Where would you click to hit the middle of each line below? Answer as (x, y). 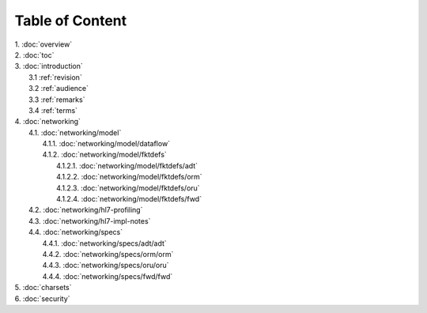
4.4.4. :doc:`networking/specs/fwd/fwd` (108, 276)
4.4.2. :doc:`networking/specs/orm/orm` (108, 254)
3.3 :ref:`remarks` (57, 100)
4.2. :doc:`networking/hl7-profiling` (86, 210)
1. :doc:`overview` (43, 44)
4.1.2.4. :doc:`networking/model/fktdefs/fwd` (129, 199)
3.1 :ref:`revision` (55, 77)
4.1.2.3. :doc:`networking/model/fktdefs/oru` (128, 188)
